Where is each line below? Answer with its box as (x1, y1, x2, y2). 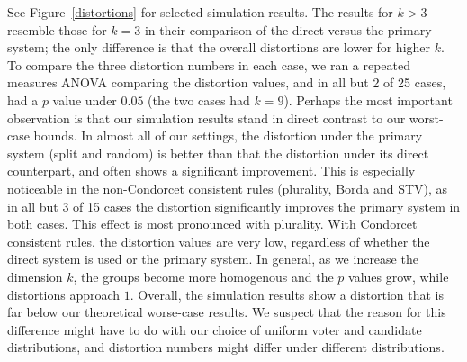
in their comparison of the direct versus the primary (144, 20, 432, 39)
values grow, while (348, 267, 449, 285)
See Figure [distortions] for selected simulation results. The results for (7, 3, 393, 21)
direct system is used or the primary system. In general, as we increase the (7, 249, 418, 268)
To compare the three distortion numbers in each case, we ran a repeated (7, 55, 411, 74)
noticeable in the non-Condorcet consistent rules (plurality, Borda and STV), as (7, 178, 448, 197)
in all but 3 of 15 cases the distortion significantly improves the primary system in (7, 196, 461, 215)
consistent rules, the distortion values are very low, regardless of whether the (7, 231, 430, 250)
